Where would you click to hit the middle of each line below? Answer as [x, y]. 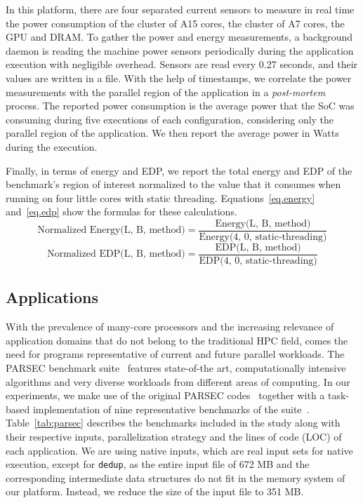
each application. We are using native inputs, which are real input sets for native [179, 450]
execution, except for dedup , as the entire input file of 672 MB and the [158, 464]
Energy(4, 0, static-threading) [263, 237]
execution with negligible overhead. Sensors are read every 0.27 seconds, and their [182, 64]
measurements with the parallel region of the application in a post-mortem [166, 92]
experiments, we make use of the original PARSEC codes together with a [165, 395]
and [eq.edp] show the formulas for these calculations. [121, 212]
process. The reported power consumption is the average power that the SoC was [180, 106]
